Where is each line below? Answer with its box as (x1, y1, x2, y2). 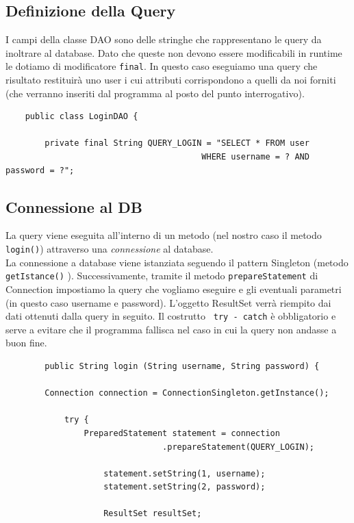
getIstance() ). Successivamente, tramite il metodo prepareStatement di (5, 268, 318, 283)
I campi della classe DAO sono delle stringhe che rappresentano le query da (5, 32, 322, 47)
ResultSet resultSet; (103, 509, 202, 519)
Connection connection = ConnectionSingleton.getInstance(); (45, 388, 329, 398)
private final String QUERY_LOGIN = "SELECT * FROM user (45, 138, 309, 149)
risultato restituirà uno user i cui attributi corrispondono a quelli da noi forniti (5, 73, 336, 87)
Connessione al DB (5, 196, 142, 217)
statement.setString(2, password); (103, 482, 266, 492)
